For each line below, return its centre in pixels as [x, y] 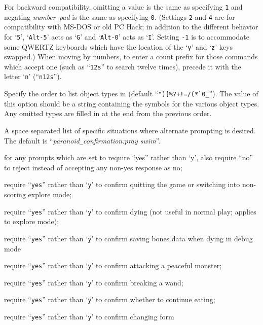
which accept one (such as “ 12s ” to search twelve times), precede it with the [123, 66]
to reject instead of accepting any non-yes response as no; [93, 167]
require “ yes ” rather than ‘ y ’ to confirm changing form [89, 317]
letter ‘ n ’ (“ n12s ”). [33, 76]
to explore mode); [32, 221]
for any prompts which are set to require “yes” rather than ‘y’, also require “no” [129, 157]
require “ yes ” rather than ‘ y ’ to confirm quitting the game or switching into [122, 184]
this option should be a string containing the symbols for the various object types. [132, 103]
